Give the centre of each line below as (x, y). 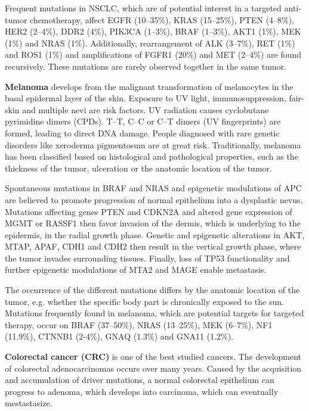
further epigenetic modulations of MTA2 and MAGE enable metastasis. (136, 270)
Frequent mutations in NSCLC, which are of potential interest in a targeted (143, 8)
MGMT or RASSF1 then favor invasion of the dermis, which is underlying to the (153, 223)
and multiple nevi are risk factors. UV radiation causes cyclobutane (146, 109)
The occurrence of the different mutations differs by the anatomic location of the (152, 290)
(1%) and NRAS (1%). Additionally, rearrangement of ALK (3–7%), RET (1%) (150, 43)
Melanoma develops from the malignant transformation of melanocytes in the (149, 86)
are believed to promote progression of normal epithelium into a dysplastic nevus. (154, 199)
